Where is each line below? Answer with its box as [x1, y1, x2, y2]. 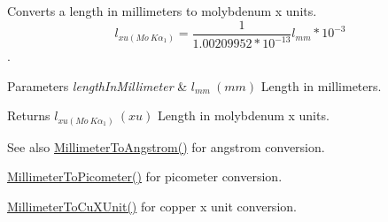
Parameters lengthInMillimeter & [7, 76, 188, 95]
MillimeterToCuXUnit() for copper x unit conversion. [7, 196, 297, 215]
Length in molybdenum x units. [157, 106, 330, 125]
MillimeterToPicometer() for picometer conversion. [7, 167, 283, 186]
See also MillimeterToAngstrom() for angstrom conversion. [7, 137, 325, 156]
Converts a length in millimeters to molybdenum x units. [7, 2, 317, 19]
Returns [7, 106, 50, 125]
